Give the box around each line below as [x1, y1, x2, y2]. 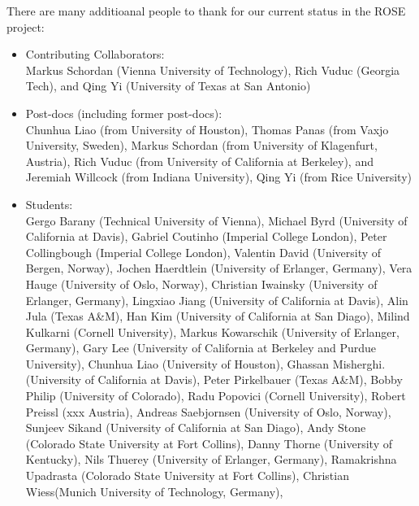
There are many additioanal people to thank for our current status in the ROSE [6, 2, 406, 19]
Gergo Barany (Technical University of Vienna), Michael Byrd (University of [25, 212, 408, 229]
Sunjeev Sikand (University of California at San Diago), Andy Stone [25, 419, 366, 436]
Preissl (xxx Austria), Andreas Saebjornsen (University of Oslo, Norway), [25, 403, 391, 420]
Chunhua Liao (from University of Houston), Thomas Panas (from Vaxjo [25, 120, 389, 137]
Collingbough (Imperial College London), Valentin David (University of [25, 243, 382, 260]
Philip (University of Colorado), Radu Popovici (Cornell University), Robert [25, 387, 406, 404]
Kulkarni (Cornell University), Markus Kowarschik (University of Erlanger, [25, 323, 400, 340]
